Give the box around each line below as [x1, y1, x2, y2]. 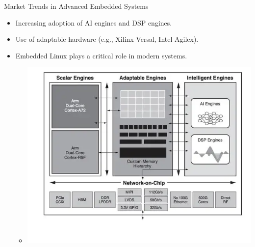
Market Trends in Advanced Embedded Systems [4, 1, 149, 11]
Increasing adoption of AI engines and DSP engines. [15, 17, 172, 27]
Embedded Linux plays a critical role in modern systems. [15, 50, 187, 60]
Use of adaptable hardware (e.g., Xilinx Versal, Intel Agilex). [15, 34, 199, 44]
